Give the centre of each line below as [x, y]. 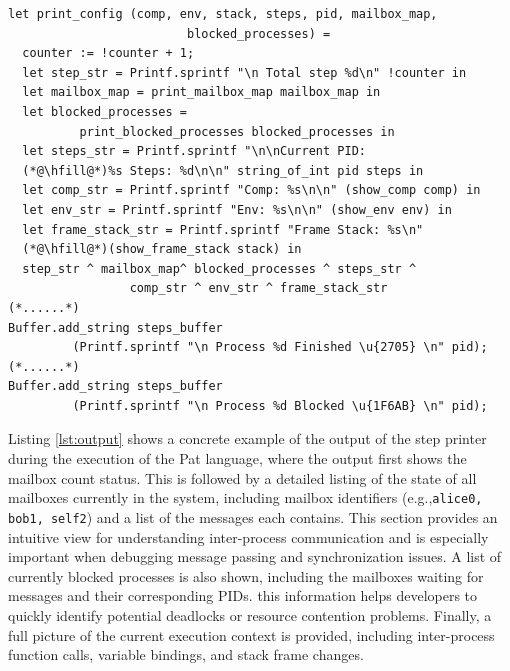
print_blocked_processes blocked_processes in [237, 131]
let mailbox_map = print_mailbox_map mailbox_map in [201, 92]
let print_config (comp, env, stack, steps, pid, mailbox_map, [223, 14]
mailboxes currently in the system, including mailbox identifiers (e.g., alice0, [245, 497]
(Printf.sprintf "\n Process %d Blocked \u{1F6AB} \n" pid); [280, 405]
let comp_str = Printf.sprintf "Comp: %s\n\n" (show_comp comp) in [251, 190]
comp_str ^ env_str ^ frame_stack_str [258, 288]
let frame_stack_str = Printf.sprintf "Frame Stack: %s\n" [223, 229]
